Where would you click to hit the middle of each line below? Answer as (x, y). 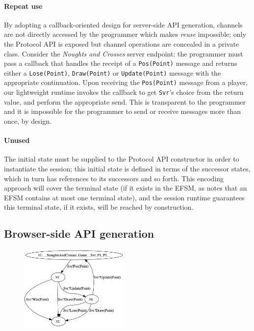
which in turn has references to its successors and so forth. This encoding (114, 178)
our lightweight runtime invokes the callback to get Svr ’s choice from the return (124, 92)
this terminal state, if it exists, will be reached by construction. (99, 207)
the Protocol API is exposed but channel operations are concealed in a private (122, 43)
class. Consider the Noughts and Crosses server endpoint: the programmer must (124, 53)
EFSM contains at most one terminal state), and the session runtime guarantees (124, 197)
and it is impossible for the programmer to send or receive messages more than (122, 111)
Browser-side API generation (79, 234)
